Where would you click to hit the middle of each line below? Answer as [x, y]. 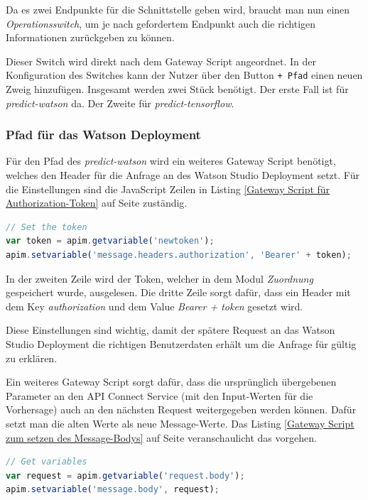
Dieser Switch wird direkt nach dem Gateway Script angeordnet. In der [161, 61]
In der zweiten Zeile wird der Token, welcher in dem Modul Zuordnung [159, 278]
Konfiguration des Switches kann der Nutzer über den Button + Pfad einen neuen [184, 75]
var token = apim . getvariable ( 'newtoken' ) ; [110, 241]
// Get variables [47, 462]
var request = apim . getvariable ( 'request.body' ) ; [125, 475]
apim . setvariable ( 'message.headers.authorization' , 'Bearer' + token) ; [179, 255]
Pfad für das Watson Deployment [103, 135]
